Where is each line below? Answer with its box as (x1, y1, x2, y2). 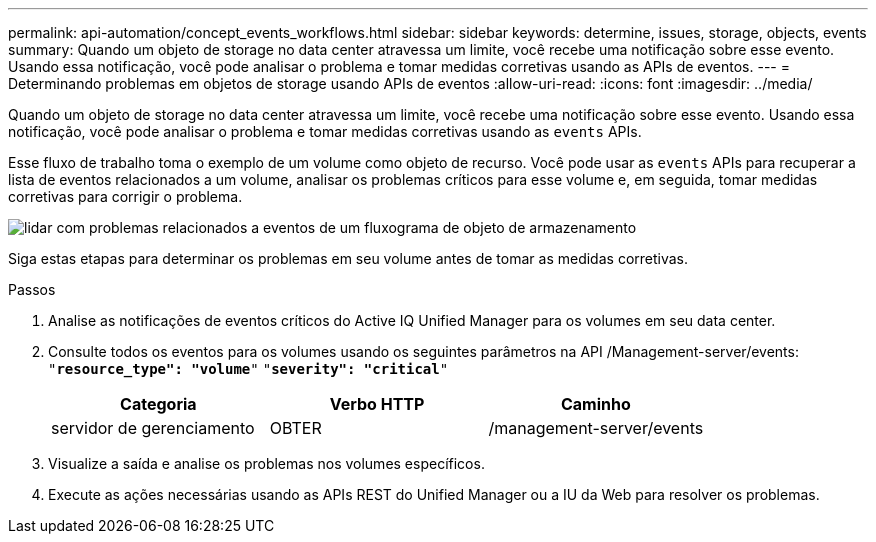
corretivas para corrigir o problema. (8, 188, 243, 205)
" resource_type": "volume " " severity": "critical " (48, 361, 449, 377)
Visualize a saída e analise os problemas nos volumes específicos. (48, 455, 485, 472)
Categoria (120, 394, 197, 414)
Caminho (560, 394, 631, 414)
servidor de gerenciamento (51, 418, 255, 438)
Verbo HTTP (329, 394, 425, 414)
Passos (8, 281, 56, 298)
